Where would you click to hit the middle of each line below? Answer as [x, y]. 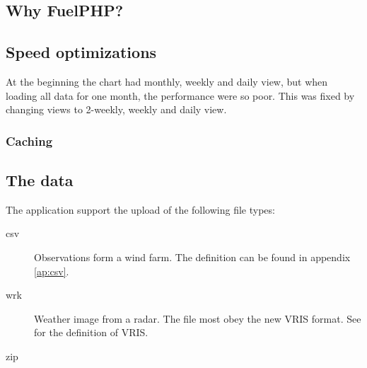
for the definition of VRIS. [91, 332]
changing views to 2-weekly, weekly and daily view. [116, 109]
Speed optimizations [81, 52]
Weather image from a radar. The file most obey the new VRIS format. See [198, 318]
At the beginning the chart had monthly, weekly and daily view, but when [167, 81]
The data [40, 180]
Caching [29, 140]
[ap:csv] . [52, 271]
